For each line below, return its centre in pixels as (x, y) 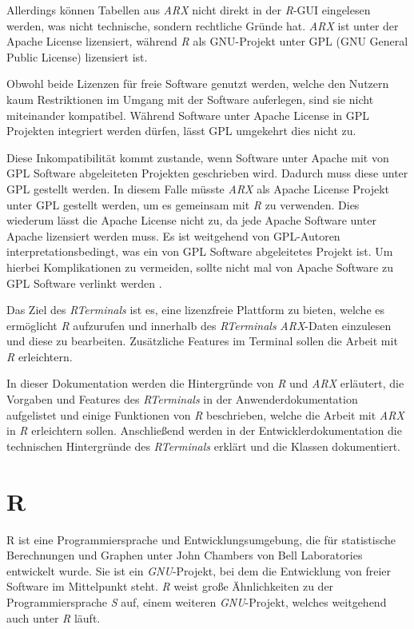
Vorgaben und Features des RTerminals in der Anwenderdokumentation (182, 399)
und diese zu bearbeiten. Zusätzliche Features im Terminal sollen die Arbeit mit (202, 341)
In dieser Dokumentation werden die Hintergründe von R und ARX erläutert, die (205, 383)
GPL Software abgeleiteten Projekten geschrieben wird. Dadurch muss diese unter (207, 173)
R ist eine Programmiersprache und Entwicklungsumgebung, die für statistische (201, 539)
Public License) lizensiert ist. (77, 56)
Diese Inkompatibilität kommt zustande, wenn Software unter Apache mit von (198, 157)
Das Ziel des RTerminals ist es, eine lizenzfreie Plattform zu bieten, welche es (196, 310)
